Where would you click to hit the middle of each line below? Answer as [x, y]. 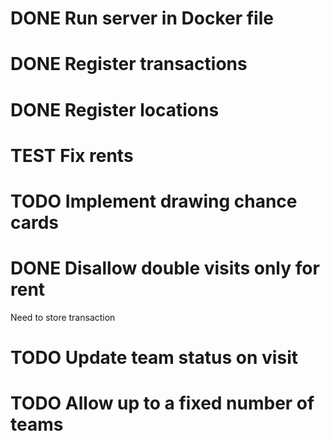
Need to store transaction [63, 317]
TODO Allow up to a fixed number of [162, 403]
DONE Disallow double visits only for [165, 268]
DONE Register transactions [129, 64]
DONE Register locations [115, 109]
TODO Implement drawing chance [154, 201]
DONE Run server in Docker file [142, 18]
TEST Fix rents [72, 155]
